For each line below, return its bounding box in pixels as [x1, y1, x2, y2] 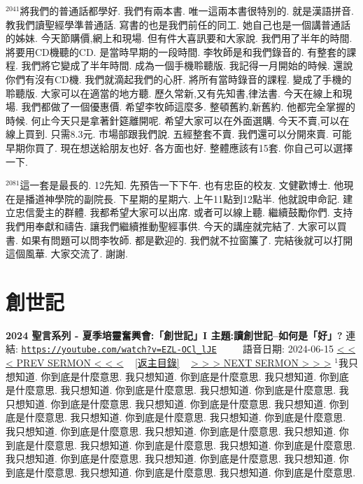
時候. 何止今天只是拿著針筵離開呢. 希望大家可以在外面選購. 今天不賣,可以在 [6, 113, 350, 127]
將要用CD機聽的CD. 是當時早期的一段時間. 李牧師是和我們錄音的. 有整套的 [6, 44, 347, 59]
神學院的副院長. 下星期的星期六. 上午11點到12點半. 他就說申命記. [44, 191, 340, 206]
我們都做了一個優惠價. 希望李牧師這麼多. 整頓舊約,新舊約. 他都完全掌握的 [21, 99, 356, 114]
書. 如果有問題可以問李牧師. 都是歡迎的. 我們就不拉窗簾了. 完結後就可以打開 [6, 232, 353, 247]
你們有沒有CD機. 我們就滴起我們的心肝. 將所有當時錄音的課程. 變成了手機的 [6, 71, 352, 86]
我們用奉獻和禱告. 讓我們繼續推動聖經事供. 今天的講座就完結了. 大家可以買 [6, 218, 347, 233]
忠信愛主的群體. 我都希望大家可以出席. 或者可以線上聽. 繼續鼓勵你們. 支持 [15, 205, 353, 220]
